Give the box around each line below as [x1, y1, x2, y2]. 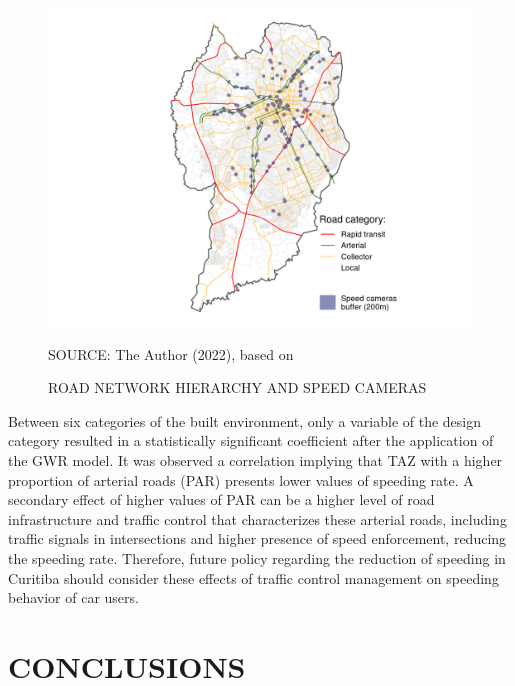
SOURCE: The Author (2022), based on [48, 343, 294, 364]
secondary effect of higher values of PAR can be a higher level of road [8, 489, 435, 510]
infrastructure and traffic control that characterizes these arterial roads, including [8, 508, 507, 529]
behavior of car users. [8, 587, 139, 608]
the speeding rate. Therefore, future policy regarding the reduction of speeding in [8, 547, 506, 568]
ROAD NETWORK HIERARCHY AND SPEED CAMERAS [48, 377, 427, 398]
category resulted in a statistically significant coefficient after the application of [8, 430, 494, 451]
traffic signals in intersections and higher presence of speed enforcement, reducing [8, 528, 507, 549]
